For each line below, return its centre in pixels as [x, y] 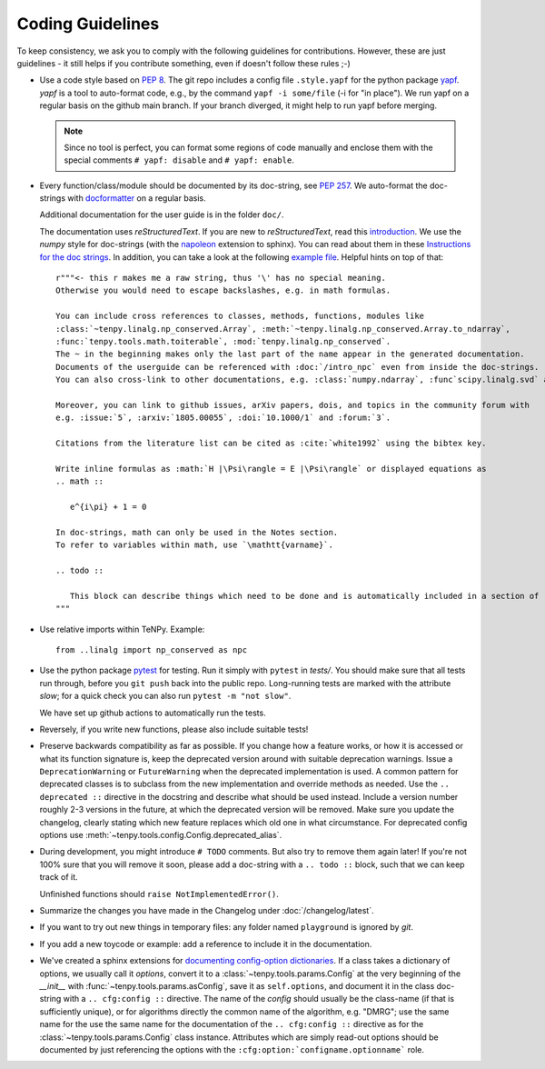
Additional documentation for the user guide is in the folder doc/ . [162, 215]
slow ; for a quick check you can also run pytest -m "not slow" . [165, 696]
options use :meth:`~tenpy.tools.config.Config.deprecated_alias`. [161, 835]
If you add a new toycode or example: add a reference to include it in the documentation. [206, 944]
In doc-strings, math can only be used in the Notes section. [197, 532]
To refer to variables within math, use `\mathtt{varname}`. [194, 545]
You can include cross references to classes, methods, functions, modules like [240, 316]
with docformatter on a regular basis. [136, 198]
